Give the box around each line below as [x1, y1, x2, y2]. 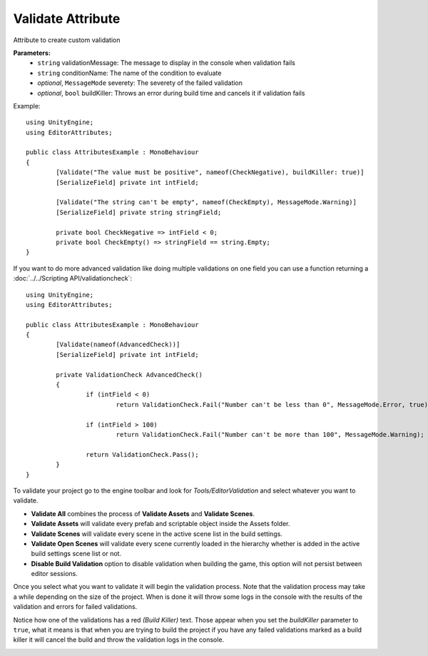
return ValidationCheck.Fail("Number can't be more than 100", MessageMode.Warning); [116, 430, 424, 438]
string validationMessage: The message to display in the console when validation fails [37, 59, 295, 67]
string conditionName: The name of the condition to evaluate [37, 69, 222, 77]
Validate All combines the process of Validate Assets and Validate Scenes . [31, 509, 255, 518]
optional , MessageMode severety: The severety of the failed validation [37, 79, 243, 87]
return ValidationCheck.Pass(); [86, 450, 199, 458]
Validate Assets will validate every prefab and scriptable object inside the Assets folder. [31, 520, 290, 528]
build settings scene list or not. [31, 550, 121, 558]
